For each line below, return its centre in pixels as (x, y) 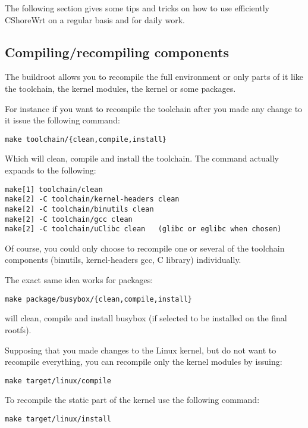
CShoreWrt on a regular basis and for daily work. (95, 19)
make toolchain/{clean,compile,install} (86, 139)
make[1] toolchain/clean (54, 189)
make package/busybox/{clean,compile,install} (98, 299)
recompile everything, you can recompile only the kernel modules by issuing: (144, 362)
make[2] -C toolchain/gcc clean (69, 219)
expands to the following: (51, 170)
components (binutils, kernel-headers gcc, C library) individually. (123, 260)
